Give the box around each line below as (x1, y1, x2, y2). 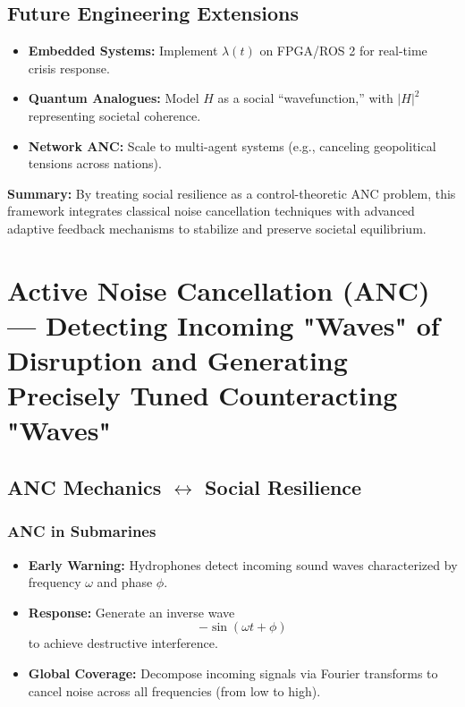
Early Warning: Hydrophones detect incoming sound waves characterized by (28, 555, 458, 574)
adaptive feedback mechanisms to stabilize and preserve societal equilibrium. (7, 218, 427, 237)
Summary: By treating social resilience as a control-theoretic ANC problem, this (7, 183, 456, 202)
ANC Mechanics (7, 473, 162, 501)
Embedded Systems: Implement (28, 41, 218, 60)
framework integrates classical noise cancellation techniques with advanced (7, 201, 415, 220)
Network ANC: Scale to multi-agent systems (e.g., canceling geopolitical (28, 136, 436, 155)
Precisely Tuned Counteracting (7, 377, 398, 413)
